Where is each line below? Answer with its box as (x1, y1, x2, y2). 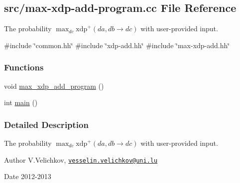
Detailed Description (4, 118, 89, 130)
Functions (4, 61, 44, 73)
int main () (4, 97, 38, 108)
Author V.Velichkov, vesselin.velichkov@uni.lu (4, 154, 158, 165)
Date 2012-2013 (4, 171, 51, 182)
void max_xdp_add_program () (4, 80, 104, 91)
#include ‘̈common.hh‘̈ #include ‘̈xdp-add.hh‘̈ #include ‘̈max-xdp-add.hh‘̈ (4, 40, 230, 50)
